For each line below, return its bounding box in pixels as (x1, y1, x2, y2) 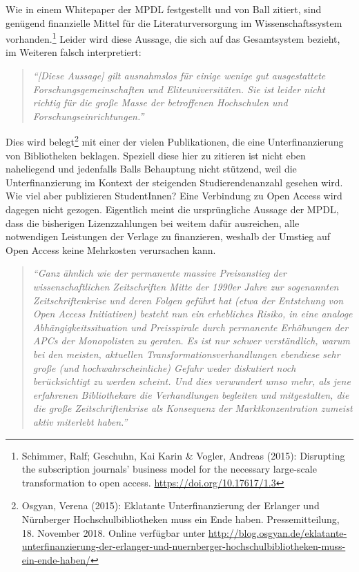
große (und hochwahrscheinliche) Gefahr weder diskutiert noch (32, 360, 296, 375)
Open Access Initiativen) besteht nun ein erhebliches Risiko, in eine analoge (32, 306, 353, 321)
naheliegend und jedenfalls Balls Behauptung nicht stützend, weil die (6, 161, 297, 176)
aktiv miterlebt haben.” (32, 414, 128, 428)
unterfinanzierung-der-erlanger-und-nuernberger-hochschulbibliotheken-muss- (21, 539, 346, 553)
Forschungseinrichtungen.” (32, 108, 144, 123)
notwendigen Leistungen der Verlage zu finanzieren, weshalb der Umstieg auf (6, 229, 330, 244)
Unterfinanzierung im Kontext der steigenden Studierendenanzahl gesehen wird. (6, 175, 343, 189)
